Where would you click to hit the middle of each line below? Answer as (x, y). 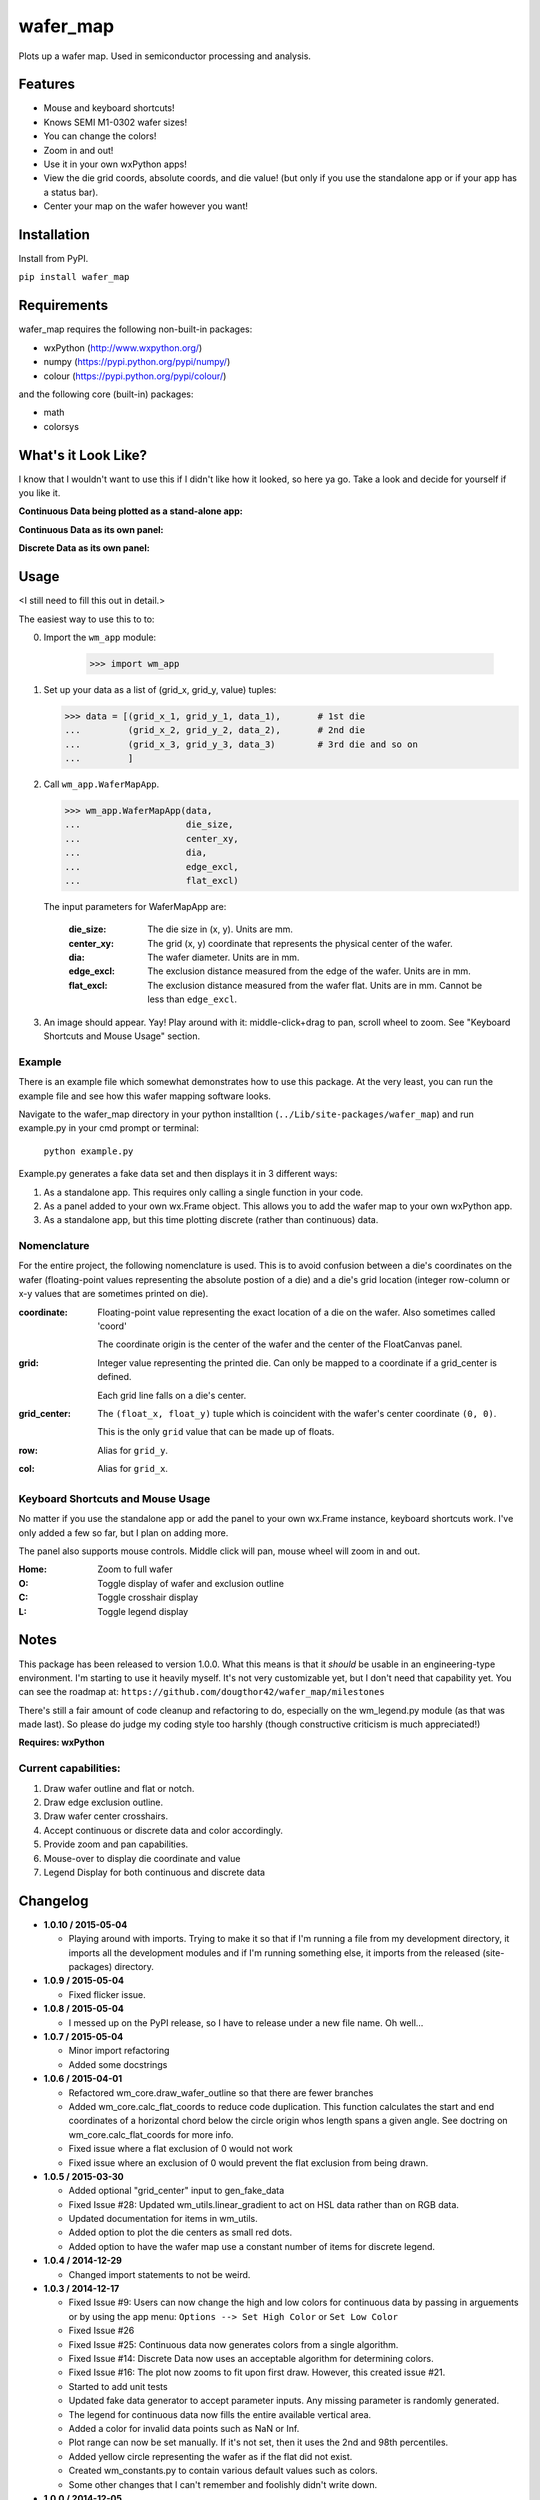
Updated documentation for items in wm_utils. (163, 2219)
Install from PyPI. (53, 259)
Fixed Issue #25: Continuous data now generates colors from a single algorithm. (233, 2344)
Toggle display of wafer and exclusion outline (191, 1583)
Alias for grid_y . (133, 1450)
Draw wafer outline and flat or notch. (119, 1788)
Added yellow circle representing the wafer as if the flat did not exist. (210, 2456)
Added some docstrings (118, 2064)
